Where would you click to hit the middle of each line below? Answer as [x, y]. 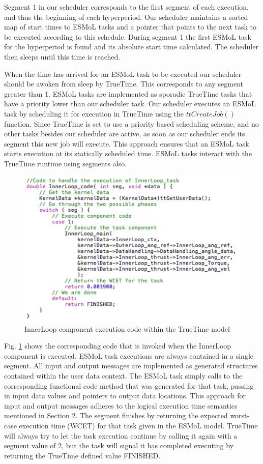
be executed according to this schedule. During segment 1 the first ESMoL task [128, 36]
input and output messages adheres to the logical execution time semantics [121, 405]
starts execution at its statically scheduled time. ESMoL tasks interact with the [128, 153]
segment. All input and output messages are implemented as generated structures [131, 366]
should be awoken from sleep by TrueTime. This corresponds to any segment [124, 84]
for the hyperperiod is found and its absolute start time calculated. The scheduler [131, 47]
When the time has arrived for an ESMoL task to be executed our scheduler [123, 74]
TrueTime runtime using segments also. [66, 163]
